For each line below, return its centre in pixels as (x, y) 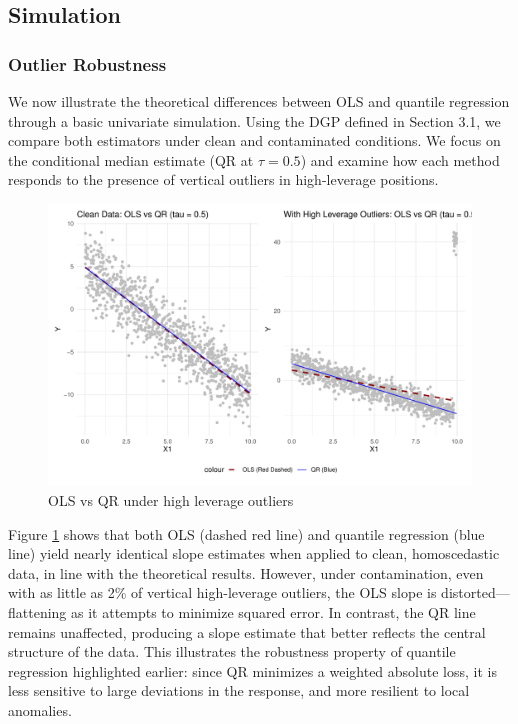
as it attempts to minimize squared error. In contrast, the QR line (273, 611)
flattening (37, 611)
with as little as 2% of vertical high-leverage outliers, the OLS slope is (222, 592)
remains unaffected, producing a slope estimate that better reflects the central (247, 631)
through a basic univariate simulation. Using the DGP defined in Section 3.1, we (254, 120)
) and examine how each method (400, 159)
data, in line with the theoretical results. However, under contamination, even (246, 572)
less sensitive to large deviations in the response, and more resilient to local (239, 690)
